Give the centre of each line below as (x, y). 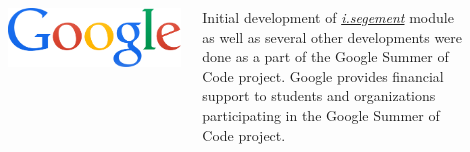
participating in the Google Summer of (321, 114)
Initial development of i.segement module (328, 17)
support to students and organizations (319, 95)
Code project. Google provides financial (323, 75)
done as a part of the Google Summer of (325, 56)
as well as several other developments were (332, 36)
